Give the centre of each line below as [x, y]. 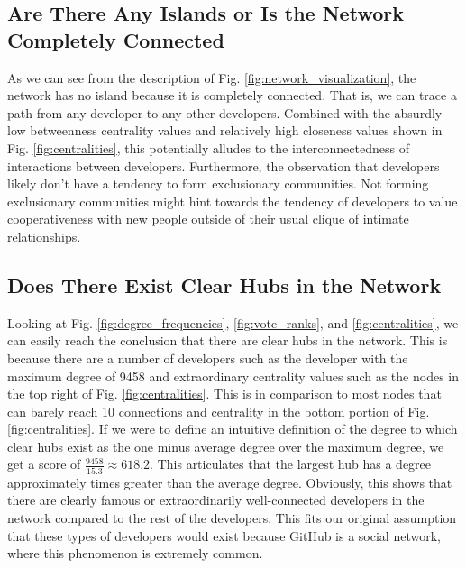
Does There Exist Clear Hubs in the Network [224, 284]
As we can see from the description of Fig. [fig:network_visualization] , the [212, 77]
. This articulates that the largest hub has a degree [291, 464]
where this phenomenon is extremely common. [135, 553]
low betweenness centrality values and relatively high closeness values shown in [225, 130]
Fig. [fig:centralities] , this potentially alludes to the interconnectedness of [208, 147]
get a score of [44, 464]
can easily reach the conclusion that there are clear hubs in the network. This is [228, 340]
